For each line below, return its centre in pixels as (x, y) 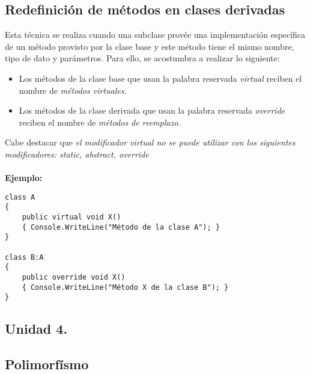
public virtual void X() (71, 217)
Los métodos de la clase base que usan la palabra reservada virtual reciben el (160, 78)
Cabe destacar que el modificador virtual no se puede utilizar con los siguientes (150, 142)
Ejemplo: (24, 178)
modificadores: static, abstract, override (77, 154)
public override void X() (74, 277)
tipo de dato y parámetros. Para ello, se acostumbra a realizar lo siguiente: (142, 58)
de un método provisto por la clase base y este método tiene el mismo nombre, (150, 46)
